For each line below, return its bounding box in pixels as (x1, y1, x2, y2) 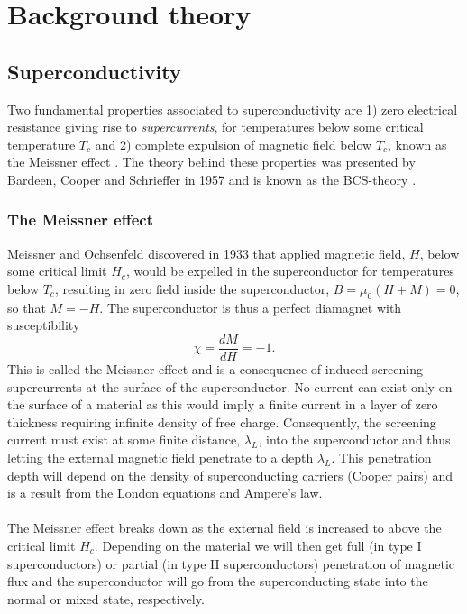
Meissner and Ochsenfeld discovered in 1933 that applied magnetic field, (7, 243, 406, 262)
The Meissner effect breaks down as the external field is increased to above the (7, 518, 442, 537)
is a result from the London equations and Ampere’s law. (7, 483, 323, 502)
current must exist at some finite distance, (7, 430, 241, 449)
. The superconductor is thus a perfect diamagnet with (99, 298, 402, 316)
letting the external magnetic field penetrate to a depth (7, 447, 314, 466)
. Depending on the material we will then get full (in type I (94, 536, 422, 554)
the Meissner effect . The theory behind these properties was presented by (7, 152, 416, 171)
